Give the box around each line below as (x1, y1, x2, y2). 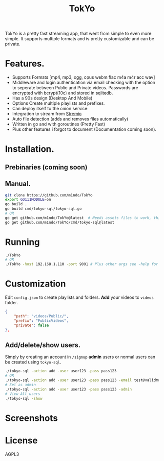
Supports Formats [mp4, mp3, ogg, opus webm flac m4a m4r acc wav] (12, 74, 155, 80)
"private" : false (14, 323, 49, 328)
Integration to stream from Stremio (12, 111, 82, 117)
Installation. (5, 144, 55, 155)
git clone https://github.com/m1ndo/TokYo (5, 193, 93, 197)
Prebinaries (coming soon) (5, 163, 88, 171)
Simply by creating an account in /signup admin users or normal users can (5, 354, 156, 360)
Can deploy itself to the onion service (12, 106, 88, 112)
